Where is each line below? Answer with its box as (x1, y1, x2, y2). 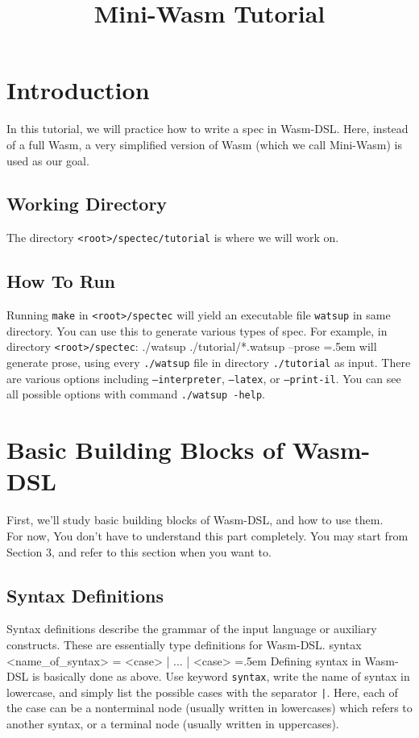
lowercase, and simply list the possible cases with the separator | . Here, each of (6, 683, 398, 700)
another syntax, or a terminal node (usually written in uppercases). (6, 715, 339, 732)
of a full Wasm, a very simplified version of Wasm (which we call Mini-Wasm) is (6, 136, 402, 152)
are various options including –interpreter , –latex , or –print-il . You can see (6, 369, 401, 386)
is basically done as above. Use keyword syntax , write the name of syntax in (31, 668, 410, 685)
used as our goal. (6, 152, 89, 169)
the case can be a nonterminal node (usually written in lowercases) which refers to (6, 699, 413, 716)
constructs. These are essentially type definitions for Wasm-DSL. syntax (6, 636, 362, 653)
